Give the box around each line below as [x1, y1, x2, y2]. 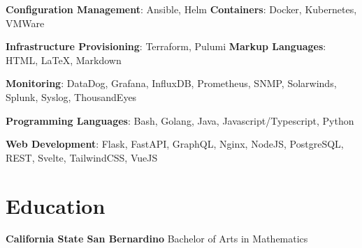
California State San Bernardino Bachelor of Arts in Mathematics [6, 231, 308, 246]
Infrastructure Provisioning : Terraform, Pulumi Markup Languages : [6, 39, 326, 54]
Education [6, 191, 106, 219]
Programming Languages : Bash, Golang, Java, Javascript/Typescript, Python [6, 113, 354, 127]
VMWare [6, 15, 45, 30]
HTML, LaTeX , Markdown [6, 52, 122, 67]
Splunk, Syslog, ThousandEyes [6, 89, 137, 104]
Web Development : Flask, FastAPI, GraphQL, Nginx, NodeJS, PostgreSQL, [6, 137, 344, 151]
